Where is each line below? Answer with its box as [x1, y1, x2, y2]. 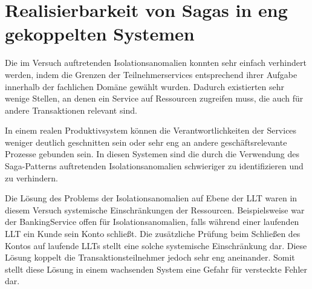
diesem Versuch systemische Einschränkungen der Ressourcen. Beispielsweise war [5, 203, 305, 216]
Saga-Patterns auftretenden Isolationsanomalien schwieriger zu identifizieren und [5, 160, 304, 172]
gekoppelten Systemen [5, 21, 195, 46]
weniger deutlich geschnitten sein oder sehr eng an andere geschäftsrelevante [5, 135, 287, 148]
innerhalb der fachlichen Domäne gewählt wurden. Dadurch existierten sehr [5, 80, 285, 93]
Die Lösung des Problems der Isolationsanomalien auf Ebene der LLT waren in [5, 192, 297, 204]
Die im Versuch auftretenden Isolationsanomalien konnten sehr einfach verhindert [5, 56, 307, 69]
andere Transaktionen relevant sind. [5, 103, 137, 116]
